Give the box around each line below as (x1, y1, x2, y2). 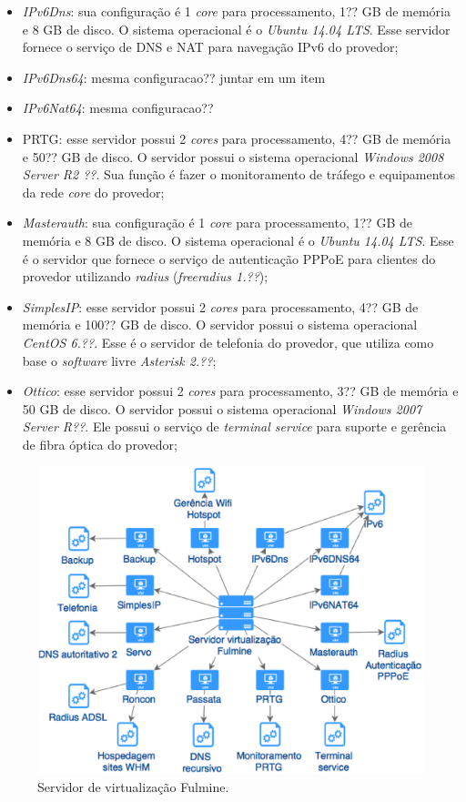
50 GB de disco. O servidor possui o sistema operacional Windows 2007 (22, 399, 422, 418)
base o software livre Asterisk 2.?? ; (22, 350, 217, 370)
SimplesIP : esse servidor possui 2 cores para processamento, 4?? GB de (22, 297, 419, 316)
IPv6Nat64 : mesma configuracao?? (22, 98, 214, 117)
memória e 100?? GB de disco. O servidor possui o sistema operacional (22, 315, 418, 334)
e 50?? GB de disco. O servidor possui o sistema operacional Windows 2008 (22, 147, 444, 166)
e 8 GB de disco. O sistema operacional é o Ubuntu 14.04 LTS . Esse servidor (22, 19, 451, 38)
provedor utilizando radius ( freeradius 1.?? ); (22, 267, 268, 286)
